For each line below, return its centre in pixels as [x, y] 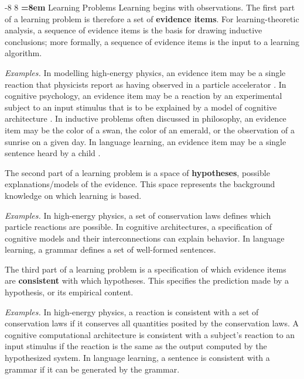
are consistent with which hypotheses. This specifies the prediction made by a [147, 280]
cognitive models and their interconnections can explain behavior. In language [145, 238]
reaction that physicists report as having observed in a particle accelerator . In [146, 84]
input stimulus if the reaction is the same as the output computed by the [136, 346]
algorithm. [23, 53]
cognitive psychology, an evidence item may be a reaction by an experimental [144, 96]
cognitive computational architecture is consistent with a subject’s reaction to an [150, 334]
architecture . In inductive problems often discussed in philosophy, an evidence [146, 118]
